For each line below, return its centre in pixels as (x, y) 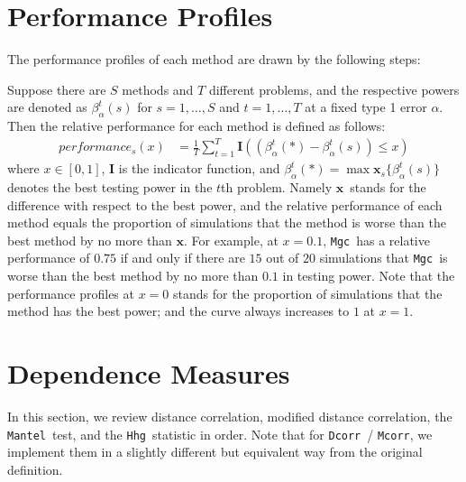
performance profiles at (71, 293)
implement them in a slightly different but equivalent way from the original (215, 452)
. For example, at (231, 240)
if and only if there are (183, 258)
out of (283, 258)
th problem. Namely (277, 187)
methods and (158, 89)
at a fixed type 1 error (366, 107)
